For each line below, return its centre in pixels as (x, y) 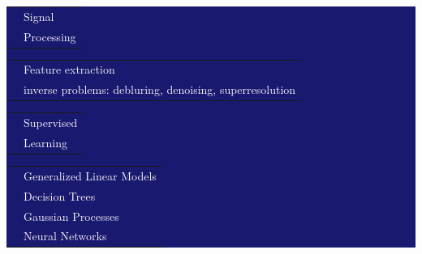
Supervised (51, 123)
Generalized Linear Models (90, 175)
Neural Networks (65, 236)
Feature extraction (69, 69)
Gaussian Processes (71, 216)
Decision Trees (60, 195)
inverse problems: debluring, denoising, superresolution (160, 89)
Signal (39, 16)
